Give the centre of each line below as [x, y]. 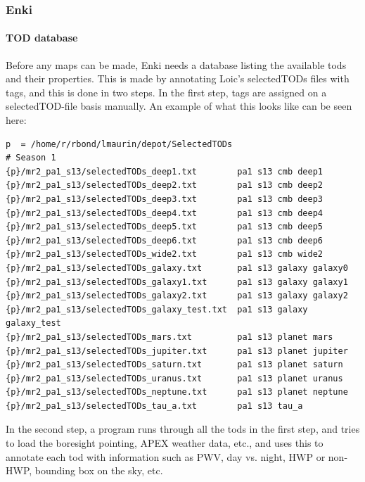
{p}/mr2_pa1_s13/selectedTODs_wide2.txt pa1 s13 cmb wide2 [165, 254]
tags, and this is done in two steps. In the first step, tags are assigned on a [166, 92]
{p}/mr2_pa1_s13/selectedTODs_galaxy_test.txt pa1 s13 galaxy [157, 309]
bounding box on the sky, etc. [99, 470]
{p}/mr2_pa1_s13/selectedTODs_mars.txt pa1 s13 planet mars [169, 337]
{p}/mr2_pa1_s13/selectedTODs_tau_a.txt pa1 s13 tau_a [154, 406]
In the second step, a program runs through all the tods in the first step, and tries [183, 429]
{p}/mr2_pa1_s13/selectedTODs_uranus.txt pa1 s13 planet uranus [174, 378]
